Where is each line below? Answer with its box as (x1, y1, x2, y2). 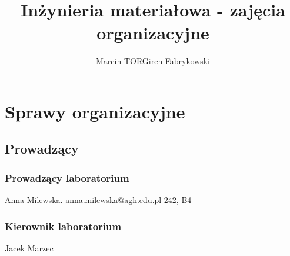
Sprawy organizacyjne (5, 99, 185, 123)
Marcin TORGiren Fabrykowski (96, 55, 210, 67)
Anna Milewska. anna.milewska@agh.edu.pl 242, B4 (5, 194, 192, 206)
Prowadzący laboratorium (5, 170, 129, 185)
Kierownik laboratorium (5, 218, 122, 233)
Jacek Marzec (5, 241, 54, 254)
